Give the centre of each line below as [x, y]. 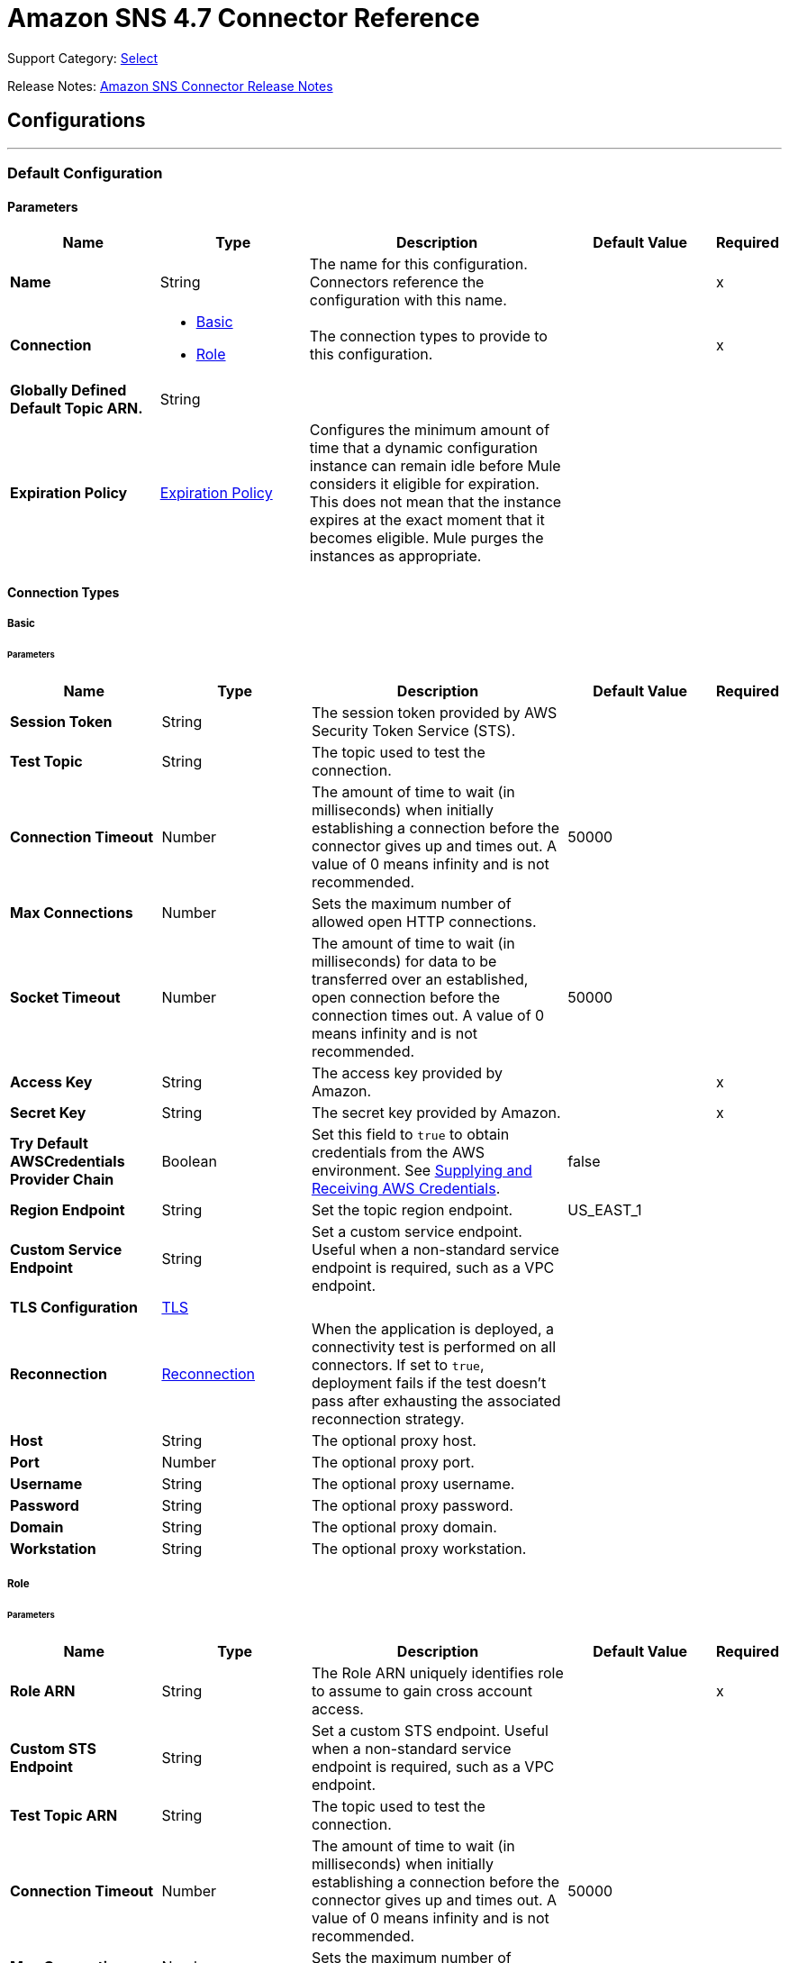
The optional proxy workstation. [419, 1548]
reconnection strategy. [388, 1418]
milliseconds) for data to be [404, 961]
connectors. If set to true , [398, 1364]
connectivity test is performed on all [434, 1346]
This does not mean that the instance [435, 502]
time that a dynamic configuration [423, 448]
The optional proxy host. [394, 1440]
